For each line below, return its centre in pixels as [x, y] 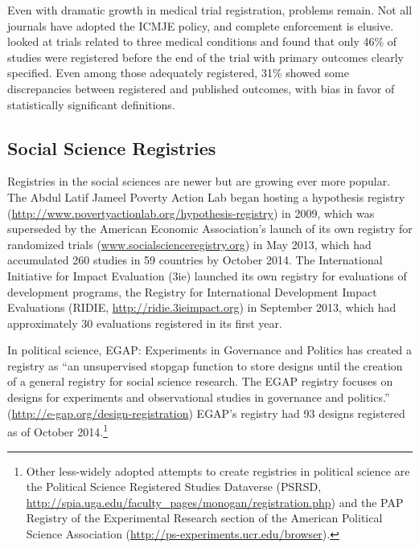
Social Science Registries [112, 147]
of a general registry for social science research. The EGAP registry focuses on [200, 381]
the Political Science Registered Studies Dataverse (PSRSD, [174, 487]
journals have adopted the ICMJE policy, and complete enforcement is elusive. [201, 25]
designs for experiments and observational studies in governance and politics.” [199, 397]
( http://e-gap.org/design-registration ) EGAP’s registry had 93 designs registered [206, 413]
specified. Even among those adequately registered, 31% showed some [178, 73]
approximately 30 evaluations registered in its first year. [145, 323]
